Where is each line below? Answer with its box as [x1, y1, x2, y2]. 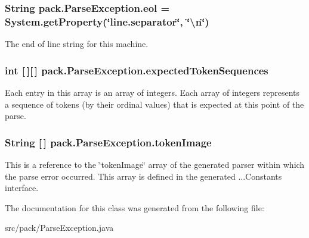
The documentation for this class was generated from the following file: [5, 201, 264, 214]
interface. [5, 181, 39, 194]
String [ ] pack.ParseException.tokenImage [5, 134, 212, 149]
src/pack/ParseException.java [5, 221, 114, 234]
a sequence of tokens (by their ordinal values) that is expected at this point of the [5, 98, 304, 110]
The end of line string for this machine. [5, 37, 149, 50]
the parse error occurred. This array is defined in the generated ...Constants [5, 170, 282, 182]
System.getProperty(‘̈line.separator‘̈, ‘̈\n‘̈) [5, 14, 209, 29]
